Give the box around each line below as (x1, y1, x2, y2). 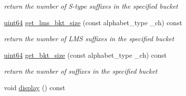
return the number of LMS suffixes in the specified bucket (4, 33, 174, 44)
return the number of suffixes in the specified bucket (4, 66, 158, 76)
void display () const (4, 82, 65, 92)
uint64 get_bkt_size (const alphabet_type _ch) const (4, 49, 167, 60)
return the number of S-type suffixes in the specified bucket (4, 1, 178, 11)
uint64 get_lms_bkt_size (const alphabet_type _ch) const (4, 17, 183, 27)
